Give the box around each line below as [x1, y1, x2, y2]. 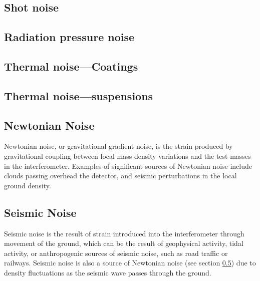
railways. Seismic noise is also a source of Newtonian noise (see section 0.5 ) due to [4, 257, 256, 268]
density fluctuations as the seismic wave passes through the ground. [4, 267, 211, 277]
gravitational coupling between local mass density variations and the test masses [4, 150, 251, 161]
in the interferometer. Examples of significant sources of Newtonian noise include [4, 160, 252, 171]
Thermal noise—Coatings [4, 58, 138, 74]
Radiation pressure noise [4, 29, 135, 45]
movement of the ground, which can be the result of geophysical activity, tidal [4, 238, 243, 248]
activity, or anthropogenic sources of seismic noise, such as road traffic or [4, 247, 228, 258]
